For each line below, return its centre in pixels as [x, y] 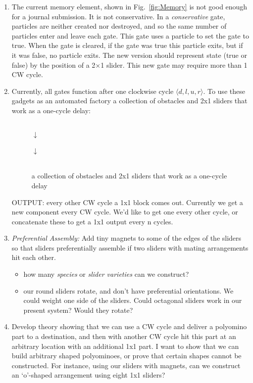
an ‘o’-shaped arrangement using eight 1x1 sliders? [88, 375]
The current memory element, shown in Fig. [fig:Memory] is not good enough [129, 6]
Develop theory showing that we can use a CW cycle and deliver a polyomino [129, 326]
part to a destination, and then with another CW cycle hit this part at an [124, 336]
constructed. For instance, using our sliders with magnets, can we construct [126, 365]
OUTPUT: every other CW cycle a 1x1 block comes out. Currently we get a [127, 202]
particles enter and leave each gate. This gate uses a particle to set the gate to [130, 35]
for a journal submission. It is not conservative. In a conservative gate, [118, 16]
